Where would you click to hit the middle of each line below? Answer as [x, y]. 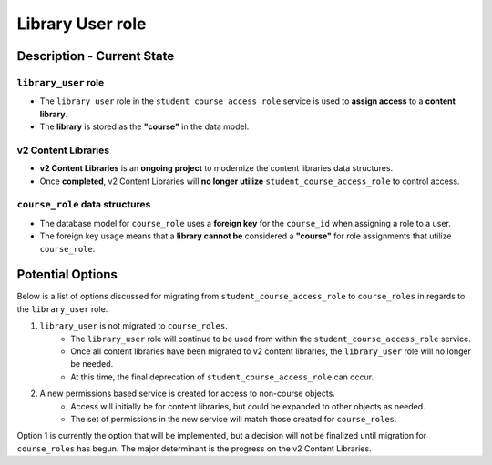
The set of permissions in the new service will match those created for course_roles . [234, 419]
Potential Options [67, 274]
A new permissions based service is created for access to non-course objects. [188, 394]
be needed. [92, 364]
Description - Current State [96, 56]
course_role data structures [84, 205]
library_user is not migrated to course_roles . [133, 326]
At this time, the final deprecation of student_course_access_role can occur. [222, 377]
